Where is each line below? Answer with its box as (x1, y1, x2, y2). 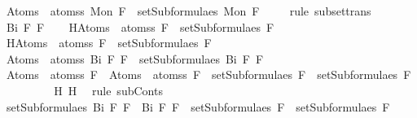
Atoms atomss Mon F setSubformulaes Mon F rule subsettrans (6, 2, 371, 19)
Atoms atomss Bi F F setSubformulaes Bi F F (6, 50, 264, 67)
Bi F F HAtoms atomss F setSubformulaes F (6, 18, 274, 35)
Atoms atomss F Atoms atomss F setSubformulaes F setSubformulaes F (6, 66, 411, 83)
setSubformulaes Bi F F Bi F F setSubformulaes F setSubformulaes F (6, 98, 390, 115)
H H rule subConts (54, 81, 163, 98)
